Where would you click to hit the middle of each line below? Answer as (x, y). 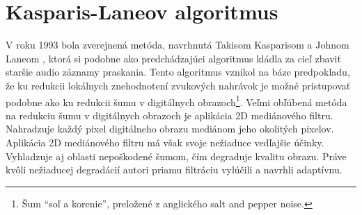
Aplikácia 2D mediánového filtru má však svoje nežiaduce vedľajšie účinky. (165, 142)
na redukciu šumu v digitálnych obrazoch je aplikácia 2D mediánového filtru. (170, 115)
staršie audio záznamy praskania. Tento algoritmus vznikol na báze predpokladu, (178, 72)
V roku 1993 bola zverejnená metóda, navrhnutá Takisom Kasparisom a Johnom (178, 45)
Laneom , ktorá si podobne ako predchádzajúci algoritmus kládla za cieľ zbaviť (173, 58)
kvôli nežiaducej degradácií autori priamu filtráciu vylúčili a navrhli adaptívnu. (174, 170)
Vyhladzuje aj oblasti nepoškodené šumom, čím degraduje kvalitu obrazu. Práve (176, 156)
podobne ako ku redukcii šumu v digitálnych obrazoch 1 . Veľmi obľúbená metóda (176, 101)
